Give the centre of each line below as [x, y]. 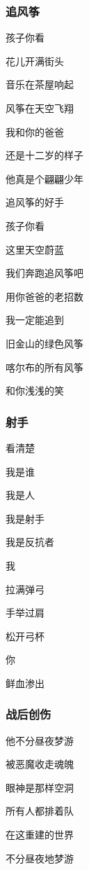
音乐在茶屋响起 [40, 84]
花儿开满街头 [35, 61]
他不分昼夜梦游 [40, 740]
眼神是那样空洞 [40, 787]
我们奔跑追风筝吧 [44, 273]
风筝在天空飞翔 [40, 108]
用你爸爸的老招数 [44, 296]
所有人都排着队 [40, 811]
